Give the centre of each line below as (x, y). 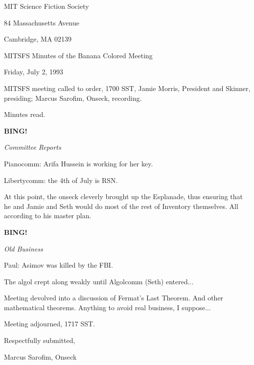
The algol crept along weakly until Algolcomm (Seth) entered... (99, 281)
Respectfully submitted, (40, 340)
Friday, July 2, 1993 (34, 72)
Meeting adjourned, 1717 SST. (49, 324)
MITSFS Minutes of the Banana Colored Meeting (78, 55)
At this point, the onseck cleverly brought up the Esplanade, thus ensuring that (124, 196)
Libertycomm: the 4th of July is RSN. (61, 180)
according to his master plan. (48, 216)
